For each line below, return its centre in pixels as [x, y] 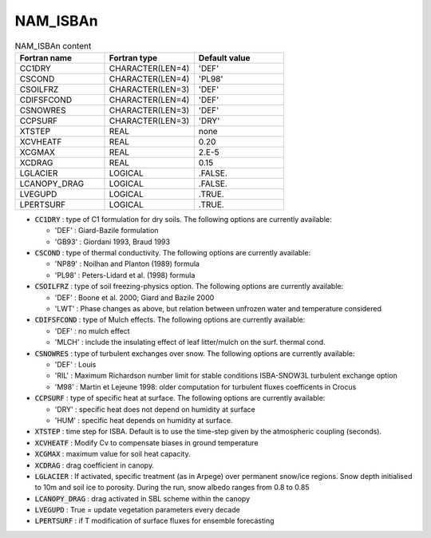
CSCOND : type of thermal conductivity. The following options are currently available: [173, 253]
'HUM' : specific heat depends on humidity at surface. [144, 420]
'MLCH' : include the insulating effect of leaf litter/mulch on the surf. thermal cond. [190, 342]
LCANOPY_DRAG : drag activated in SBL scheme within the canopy [142, 498]
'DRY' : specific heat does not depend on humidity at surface [155, 409]
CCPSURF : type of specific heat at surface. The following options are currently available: [180, 398]
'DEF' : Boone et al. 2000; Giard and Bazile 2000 [134, 297]
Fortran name [45, 57]
